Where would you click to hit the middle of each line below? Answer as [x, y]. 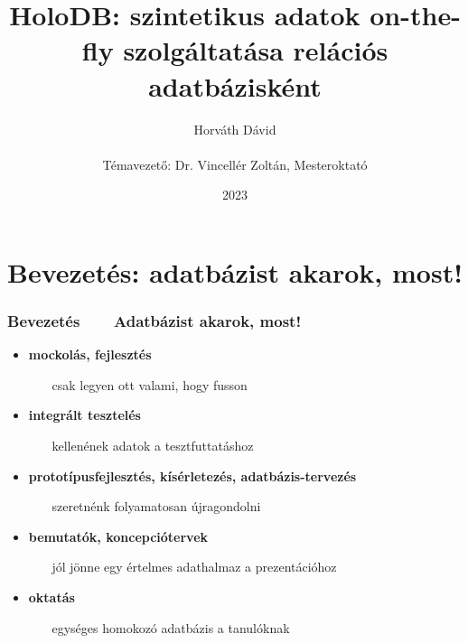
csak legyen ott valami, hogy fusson [150, 384]
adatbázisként [235, 85]
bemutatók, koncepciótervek [118, 536]
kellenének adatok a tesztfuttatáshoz [153, 446]
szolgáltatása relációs [256, 50]
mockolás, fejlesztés [90, 354]
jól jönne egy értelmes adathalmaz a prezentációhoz [194, 567]
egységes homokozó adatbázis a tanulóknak [171, 627]
